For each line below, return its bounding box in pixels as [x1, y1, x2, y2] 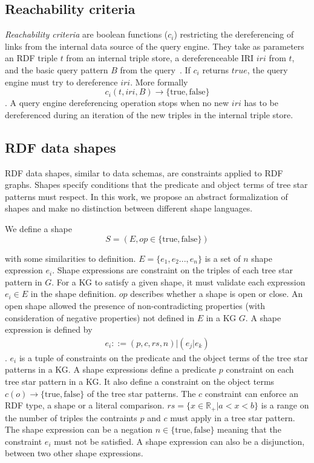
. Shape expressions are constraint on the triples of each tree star [52, 264, 293, 276]
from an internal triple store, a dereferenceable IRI [66, 52, 254, 64]
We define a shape [5, 222, 72, 235]
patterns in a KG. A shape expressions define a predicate [5, 363, 217, 376]
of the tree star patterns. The [87, 387, 196, 399]
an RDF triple [5, 52, 57, 64]
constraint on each [226, 363, 294, 376]
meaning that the [217, 423, 281, 436]
